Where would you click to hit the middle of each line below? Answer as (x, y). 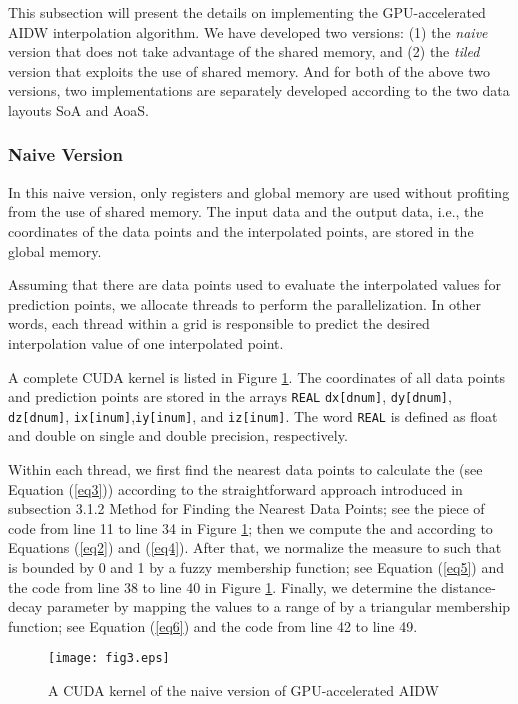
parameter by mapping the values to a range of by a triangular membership (278, 606)
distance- (468, 586)
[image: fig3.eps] (109, 658)
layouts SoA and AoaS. (78, 109)
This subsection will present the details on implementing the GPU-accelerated (247, 12)
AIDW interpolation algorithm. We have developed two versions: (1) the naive (248, 31)
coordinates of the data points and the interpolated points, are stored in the (241, 230)
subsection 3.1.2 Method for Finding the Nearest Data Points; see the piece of (246, 508)
